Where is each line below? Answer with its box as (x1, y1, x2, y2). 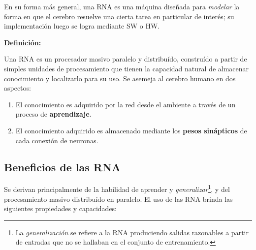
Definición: (4, 37, 41, 47)
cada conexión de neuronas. (15, 135, 98, 145)
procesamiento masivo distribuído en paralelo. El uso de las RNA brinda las (4, 193, 233, 204)
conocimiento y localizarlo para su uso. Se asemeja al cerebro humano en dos (4, 73, 236, 83)
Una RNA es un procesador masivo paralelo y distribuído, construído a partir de (4, 54, 247, 64)
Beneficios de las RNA (4, 159, 121, 174)
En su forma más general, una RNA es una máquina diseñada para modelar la (4, 1, 240, 11)
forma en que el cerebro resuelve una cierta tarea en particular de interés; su (4, 11, 234, 21)
